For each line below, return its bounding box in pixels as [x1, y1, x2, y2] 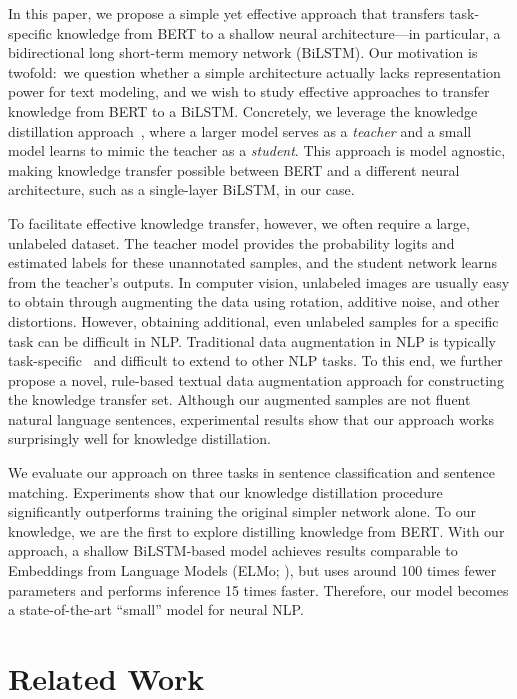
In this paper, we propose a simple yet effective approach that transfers [8, 3, 445, 23]
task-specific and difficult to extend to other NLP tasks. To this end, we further [8, 350, 503, 371]
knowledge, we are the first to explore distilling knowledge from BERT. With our [8, 520, 505, 541]
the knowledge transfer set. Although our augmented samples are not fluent [8, 389, 471, 410]
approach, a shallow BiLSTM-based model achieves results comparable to [8, 540, 458, 561]
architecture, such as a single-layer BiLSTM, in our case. [8, 179, 355, 200]
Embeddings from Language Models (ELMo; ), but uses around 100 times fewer [8, 560, 497, 581]
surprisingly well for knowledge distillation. [8, 428, 271, 449]
